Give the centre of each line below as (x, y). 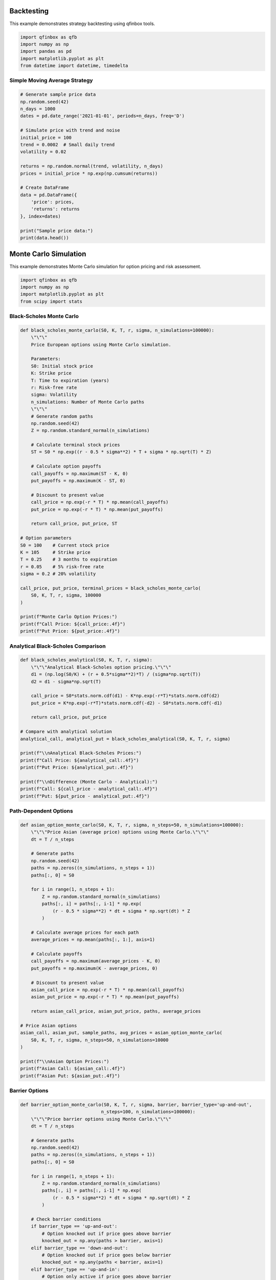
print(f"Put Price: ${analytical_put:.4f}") (77, 767)
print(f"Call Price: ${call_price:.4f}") (73, 624)
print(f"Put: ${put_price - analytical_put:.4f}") (85, 796)
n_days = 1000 (38, 109)
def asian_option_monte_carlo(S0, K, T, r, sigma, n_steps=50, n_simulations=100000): (132, 825)
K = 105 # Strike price (55, 552)
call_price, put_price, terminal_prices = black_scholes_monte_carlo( (111, 588)
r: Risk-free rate (54, 387)
